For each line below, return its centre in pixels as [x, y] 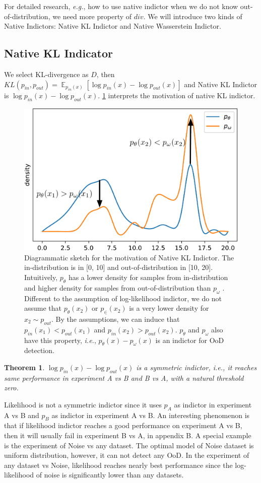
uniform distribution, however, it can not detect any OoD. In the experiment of [127, 455]
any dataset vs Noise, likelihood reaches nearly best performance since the [118, 465]
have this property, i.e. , [60, 340]
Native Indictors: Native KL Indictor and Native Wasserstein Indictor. [113, 26]
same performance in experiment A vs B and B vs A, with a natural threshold [124, 377]
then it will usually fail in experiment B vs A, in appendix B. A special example [128, 435]
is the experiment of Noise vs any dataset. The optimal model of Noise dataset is [129, 445]
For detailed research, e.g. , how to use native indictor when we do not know [121, 6]
